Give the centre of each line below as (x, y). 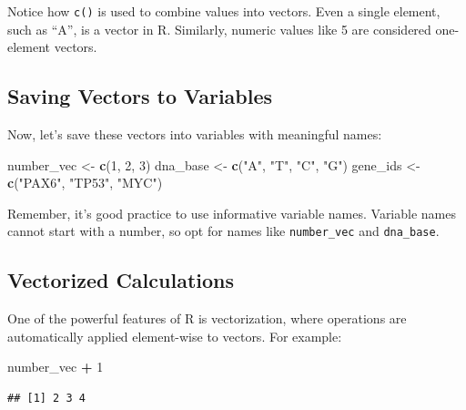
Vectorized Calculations (121, 280)
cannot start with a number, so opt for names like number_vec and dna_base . (223, 231)
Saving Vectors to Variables (140, 96)
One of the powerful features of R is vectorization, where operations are (207, 318)
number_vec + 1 (56, 367)
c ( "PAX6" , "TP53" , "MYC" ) (85, 183)
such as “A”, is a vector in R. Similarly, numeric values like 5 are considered (219, 29)
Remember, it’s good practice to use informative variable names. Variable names (232, 213)
